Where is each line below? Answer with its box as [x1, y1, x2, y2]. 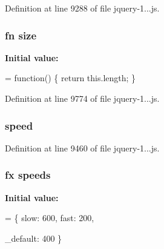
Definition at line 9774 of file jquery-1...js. [5, 92, 160, 104]
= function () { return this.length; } [5, 71, 136, 84]
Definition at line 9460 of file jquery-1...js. [5, 141, 160, 154]
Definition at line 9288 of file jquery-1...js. [5, 2, 160, 14]
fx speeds [5, 167, 51, 182]
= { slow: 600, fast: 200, [5, 211, 94, 224]
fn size [5, 27, 37, 42]
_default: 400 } [5, 231, 62, 244]
